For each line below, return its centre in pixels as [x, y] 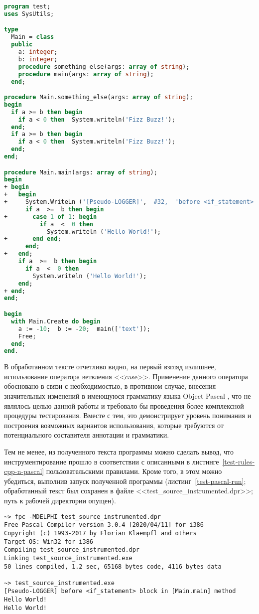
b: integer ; [38, 59]
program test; [27, 6]
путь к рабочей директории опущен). [60, 500]
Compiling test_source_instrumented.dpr [72, 550]
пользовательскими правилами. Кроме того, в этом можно [134, 471]
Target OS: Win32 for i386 [49, 541]
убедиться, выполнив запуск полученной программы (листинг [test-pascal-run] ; [125, 481]
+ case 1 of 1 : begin [51, 217]
